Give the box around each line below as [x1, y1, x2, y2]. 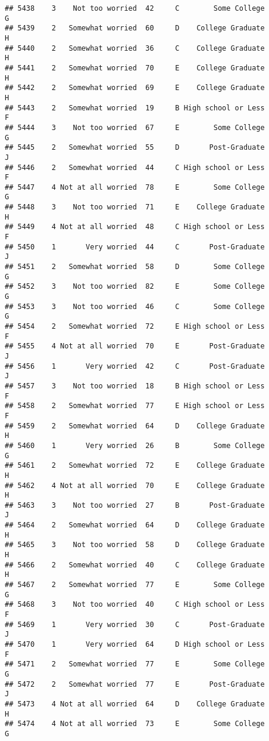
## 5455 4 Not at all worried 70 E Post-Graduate [5, 342, 265, 351]
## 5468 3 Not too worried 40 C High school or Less [5, 600, 265, 609]
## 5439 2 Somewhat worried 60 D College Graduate [5, 24, 265, 33]
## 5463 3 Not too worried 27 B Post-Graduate [5, 501, 265, 510]
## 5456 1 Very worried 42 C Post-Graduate [5, 362, 265, 370]
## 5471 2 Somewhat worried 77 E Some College [5, 660, 265, 669]
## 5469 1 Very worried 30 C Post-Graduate [5, 620, 265, 629]
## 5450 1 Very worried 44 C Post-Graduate [5, 242, 265, 251]
